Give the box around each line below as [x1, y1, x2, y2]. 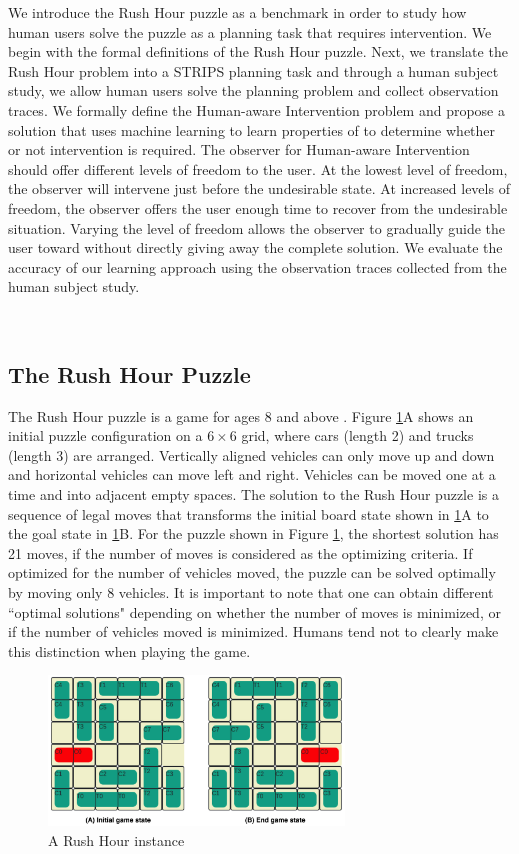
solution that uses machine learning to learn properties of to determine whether [8, 119, 496, 140]
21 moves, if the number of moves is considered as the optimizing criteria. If [8, 542, 473, 563]
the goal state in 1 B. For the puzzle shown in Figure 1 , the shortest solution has [8, 523, 499, 544]
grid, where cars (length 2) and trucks [241, 425, 474, 446]
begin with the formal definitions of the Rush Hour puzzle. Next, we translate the [8, 41, 508, 62]
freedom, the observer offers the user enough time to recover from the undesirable [8, 197, 508, 218]
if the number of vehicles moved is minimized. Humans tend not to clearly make [8, 621, 499, 642]
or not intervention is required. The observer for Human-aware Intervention [8, 139, 470, 160]
